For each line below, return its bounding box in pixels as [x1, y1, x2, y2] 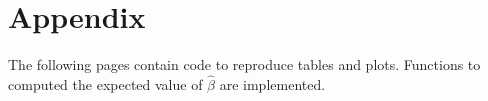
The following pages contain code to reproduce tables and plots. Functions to [8, 54, 481, 75]
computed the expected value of [8, 73, 203, 94]
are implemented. [219, 73, 326, 94]
